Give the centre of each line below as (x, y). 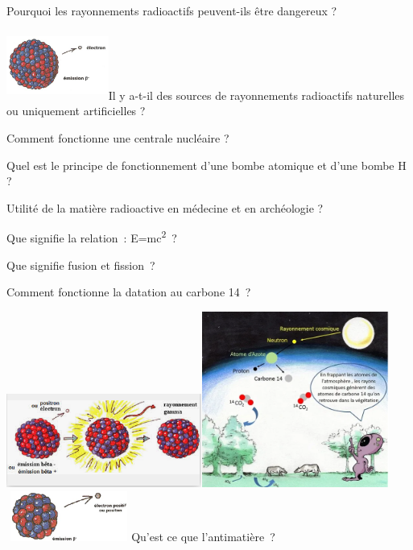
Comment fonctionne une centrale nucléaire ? (118, 137)
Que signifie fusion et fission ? (81, 265)
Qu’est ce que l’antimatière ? (203, 537)
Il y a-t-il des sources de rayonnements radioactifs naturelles (256, 95)
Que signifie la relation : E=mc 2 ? (92, 237)
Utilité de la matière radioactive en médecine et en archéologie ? (165, 207)
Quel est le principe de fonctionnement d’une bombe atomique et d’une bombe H (206, 165)
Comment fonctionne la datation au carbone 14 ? (129, 292)
